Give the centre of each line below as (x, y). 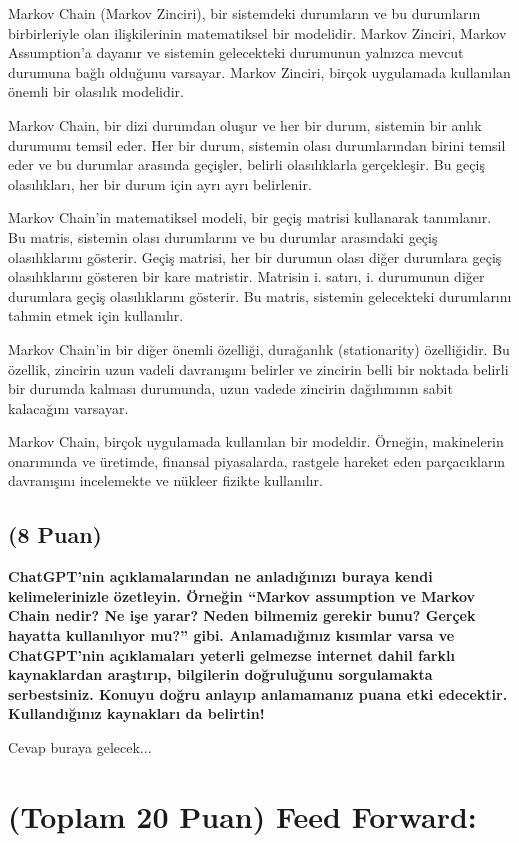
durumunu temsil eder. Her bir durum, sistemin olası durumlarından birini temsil (257, 144)
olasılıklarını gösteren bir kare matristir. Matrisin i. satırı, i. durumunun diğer (246, 276)
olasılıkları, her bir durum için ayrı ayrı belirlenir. (160, 183)
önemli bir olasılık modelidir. (96, 91)
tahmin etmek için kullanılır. (96, 315)
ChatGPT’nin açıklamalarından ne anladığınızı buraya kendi (220, 576)
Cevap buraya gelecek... (80, 747)
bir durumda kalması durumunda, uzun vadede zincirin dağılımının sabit (230, 388)
